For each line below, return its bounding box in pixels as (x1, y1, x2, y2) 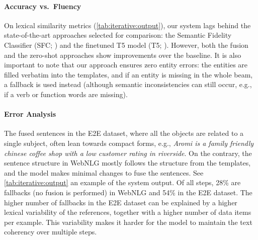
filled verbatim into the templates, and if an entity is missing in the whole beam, (4, 69, 253, 79)
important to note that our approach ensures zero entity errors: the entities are (4, 59, 248, 70)
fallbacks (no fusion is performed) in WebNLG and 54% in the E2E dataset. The (4, 187, 252, 197)
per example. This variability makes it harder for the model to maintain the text (4, 216, 252, 227)
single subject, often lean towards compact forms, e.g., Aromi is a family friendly (4, 137, 254, 148)
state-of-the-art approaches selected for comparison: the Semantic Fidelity (4, 30, 232, 40)
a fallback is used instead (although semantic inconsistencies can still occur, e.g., (4, 79, 252, 90)
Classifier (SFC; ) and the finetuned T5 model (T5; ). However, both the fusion (4, 39, 248, 50)
